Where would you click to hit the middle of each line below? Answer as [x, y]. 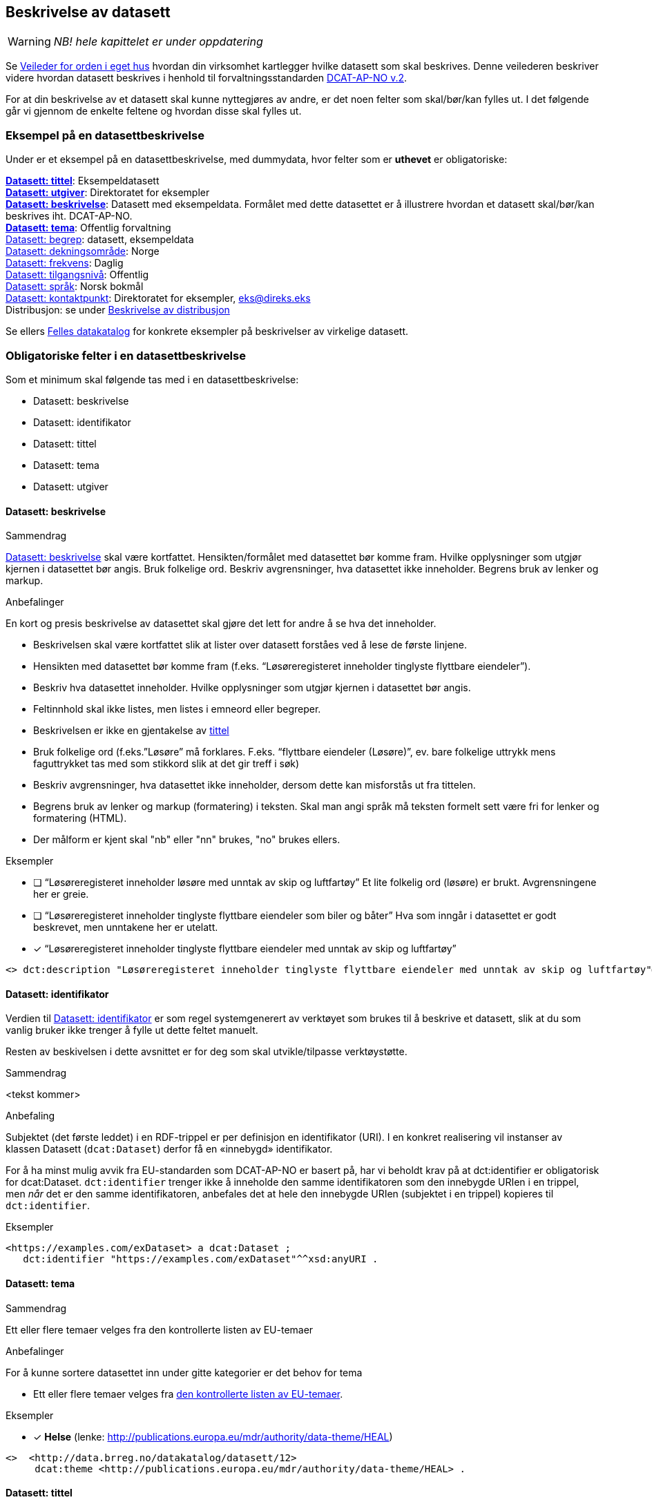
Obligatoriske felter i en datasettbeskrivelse [126, 355]
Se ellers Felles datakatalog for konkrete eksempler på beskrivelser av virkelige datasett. [207, 331]
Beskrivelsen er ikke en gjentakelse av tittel [131, 731]
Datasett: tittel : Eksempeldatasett [83, 181]
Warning [29, 42]
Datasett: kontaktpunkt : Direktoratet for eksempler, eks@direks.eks [158, 298]
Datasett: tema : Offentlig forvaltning [88, 228]
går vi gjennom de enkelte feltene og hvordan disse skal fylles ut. [154, 111]
